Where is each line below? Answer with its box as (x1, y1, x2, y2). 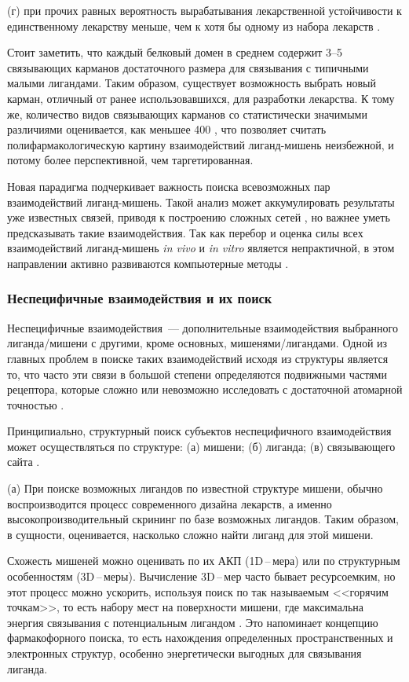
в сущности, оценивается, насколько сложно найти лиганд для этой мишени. (7, 526, 374, 542)
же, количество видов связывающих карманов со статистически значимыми (7, 105, 367, 122)
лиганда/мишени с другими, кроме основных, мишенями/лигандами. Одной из (7, 335, 388, 351)
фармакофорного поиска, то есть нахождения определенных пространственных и (7, 629, 393, 646)
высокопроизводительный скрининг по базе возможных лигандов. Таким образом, (7, 511, 399, 527)
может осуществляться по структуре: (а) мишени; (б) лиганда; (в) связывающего (7, 438, 396, 454)
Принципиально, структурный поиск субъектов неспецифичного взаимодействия (7, 423, 392, 439)
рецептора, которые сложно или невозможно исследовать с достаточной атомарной (7, 381, 403, 398)
